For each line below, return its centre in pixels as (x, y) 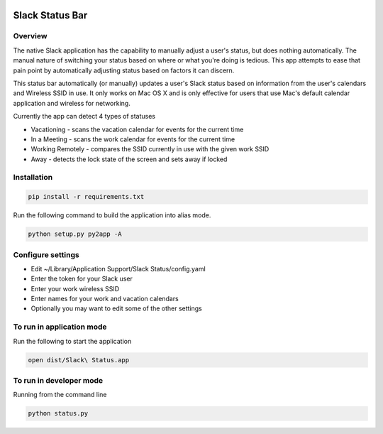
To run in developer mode (58, 380)
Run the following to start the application (72, 341)
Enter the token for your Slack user (82, 279)
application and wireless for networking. (72, 103)
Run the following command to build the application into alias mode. (112, 215)
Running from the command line (60, 395)
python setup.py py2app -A (75, 234)
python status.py (58, 413)
